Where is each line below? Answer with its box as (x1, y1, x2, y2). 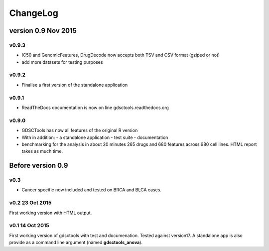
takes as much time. (21, 148, 63, 154)
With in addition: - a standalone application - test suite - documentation (21, 134, 168, 140)
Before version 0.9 (9, 161, 68, 170)
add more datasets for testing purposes (21, 59, 103, 65)
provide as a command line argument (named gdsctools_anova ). (9, 240, 143, 246)
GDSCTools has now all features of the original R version (21, 127, 138, 133)
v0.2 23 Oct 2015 (9, 199, 52, 206)
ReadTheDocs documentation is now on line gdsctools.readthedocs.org (21, 105, 169, 111)
